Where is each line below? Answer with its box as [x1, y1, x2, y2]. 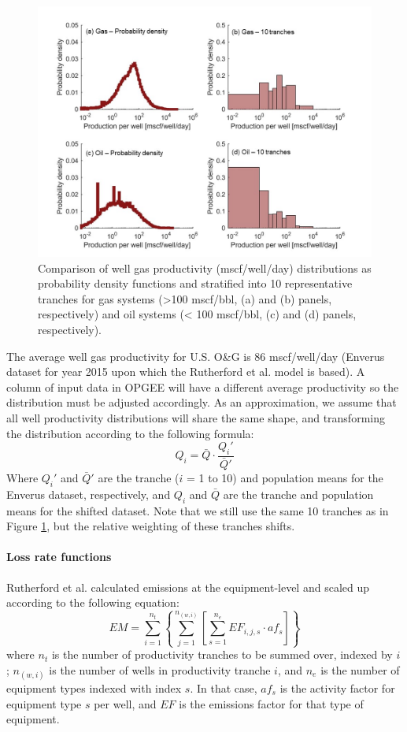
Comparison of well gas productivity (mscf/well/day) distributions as [38, 259, 372, 276]
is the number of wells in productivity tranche [49, 661, 271, 678]
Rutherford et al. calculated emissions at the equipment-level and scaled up [6, 578, 370, 595]
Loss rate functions [6, 548, 112, 565]
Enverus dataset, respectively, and [6, 485, 171, 502]
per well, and [94, 695, 157, 712]
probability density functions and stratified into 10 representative [38, 275, 353, 292]
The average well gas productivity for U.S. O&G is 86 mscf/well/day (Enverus [6, 347, 385, 364]
